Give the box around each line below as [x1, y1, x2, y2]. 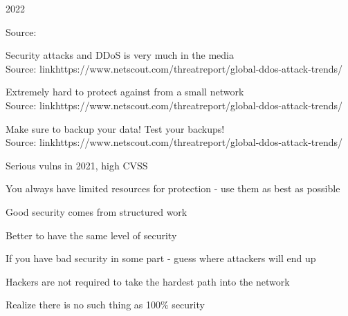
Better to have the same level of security [6, 227, 177, 242]
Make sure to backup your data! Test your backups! [6, 121, 225, 136]
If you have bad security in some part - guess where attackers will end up [6, 251, 316, 266]
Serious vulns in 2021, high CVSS [6, 158, 148, 172]
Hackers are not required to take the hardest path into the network [6, 274, 290, 288]
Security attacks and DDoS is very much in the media [6, 48, 234, 62]
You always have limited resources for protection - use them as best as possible [6, 181, 340, 196]
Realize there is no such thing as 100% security [6, 297, 205, 312]
